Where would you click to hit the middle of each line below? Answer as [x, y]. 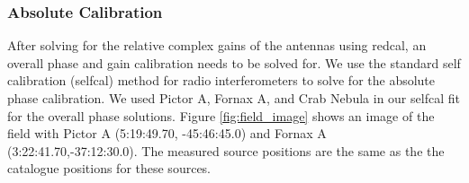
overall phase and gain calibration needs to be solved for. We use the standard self [234, 62]
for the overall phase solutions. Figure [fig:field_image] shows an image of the [221, 115]
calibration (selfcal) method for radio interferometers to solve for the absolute [221, 80]
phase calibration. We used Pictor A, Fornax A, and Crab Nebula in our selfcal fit [234, 98]
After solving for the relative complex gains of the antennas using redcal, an [217, 45]
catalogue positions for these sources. [109, 168]
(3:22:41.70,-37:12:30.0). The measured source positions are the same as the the [226, 150]
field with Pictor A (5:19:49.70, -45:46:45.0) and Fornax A [167, 133]
